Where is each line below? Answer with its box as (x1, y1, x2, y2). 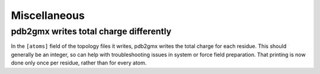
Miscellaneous (11, 9, 85, 22)
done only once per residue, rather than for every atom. (11, 59, 147, 66)
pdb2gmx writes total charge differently (11, 26, 172, 37)
